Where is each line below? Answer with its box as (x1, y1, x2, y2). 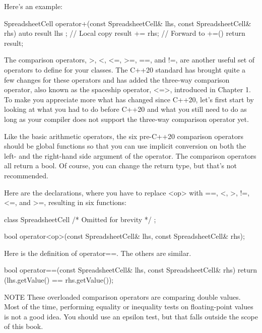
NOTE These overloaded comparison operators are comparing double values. (4, 291, 241, 302)
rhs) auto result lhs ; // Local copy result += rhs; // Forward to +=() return (4, 28, 245, 38)
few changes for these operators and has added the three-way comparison (4, 74, 230, 85)
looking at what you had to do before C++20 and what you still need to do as (4, 104, 247, 114)
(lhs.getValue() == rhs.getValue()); (4, 275, 114, 285)
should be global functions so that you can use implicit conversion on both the (4, 141, 246, 151)
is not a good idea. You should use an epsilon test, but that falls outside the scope (4, 311, 258, 321)
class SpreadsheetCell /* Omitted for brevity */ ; (4, 214, 156, 224)
